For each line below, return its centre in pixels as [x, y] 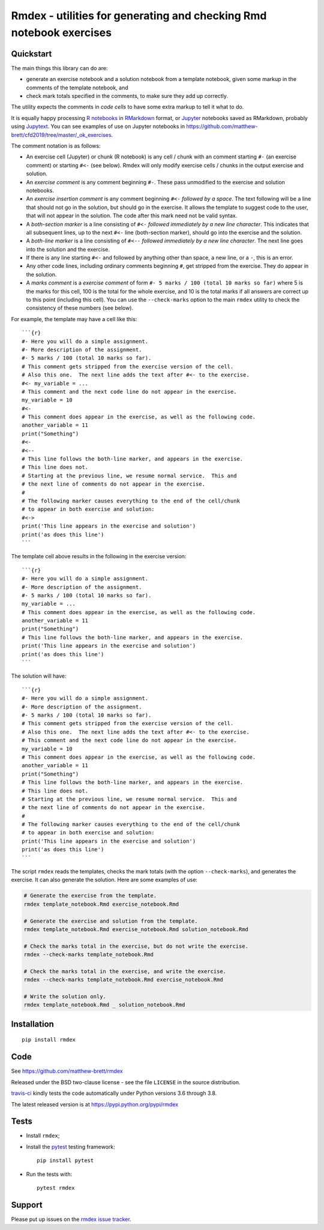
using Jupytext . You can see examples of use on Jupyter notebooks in [98, 127]
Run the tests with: [49, 1174]
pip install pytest [65, 1161]
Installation [32, 1024]
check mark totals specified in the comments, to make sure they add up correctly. [127, 96]
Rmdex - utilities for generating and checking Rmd [139, 16]
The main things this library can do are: [59, 68]
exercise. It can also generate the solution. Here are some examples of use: [104, 880]
